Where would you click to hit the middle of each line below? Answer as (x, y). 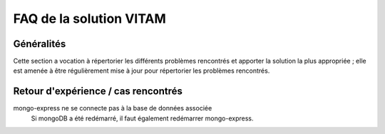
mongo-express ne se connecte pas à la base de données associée (113, 108)
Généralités (40, 44)
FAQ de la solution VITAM (90, 19)
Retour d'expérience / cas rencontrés (98, 92)
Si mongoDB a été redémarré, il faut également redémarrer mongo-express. (142, 118)
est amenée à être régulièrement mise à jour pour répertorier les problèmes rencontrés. (142, 71)
